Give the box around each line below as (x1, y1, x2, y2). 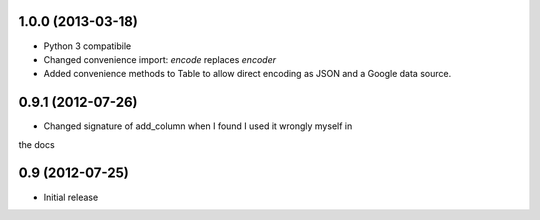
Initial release (43, 191, 99, 203)
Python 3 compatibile (43, 40, 132, 52)
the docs (18, 138, 55, 150)
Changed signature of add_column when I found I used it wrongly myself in (43, 120, 353, 132)
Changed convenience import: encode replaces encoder (43, 53, 277, 65)
